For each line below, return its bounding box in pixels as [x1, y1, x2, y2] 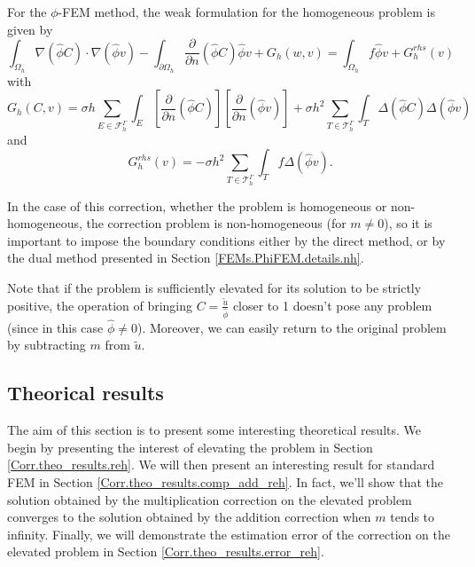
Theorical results [7, 379, 164, 406]
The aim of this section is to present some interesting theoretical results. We [7, 421, 421, 439]
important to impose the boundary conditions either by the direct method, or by [7, 231, 446, 249]
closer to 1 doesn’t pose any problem [232, 295, 432, 314]
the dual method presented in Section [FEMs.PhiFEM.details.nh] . [7, 248, 364, 267]
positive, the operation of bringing [7, 295, 193, 314]
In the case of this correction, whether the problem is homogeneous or [7, 196, 387, 215]
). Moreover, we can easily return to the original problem [137, 318, 447, 336]
